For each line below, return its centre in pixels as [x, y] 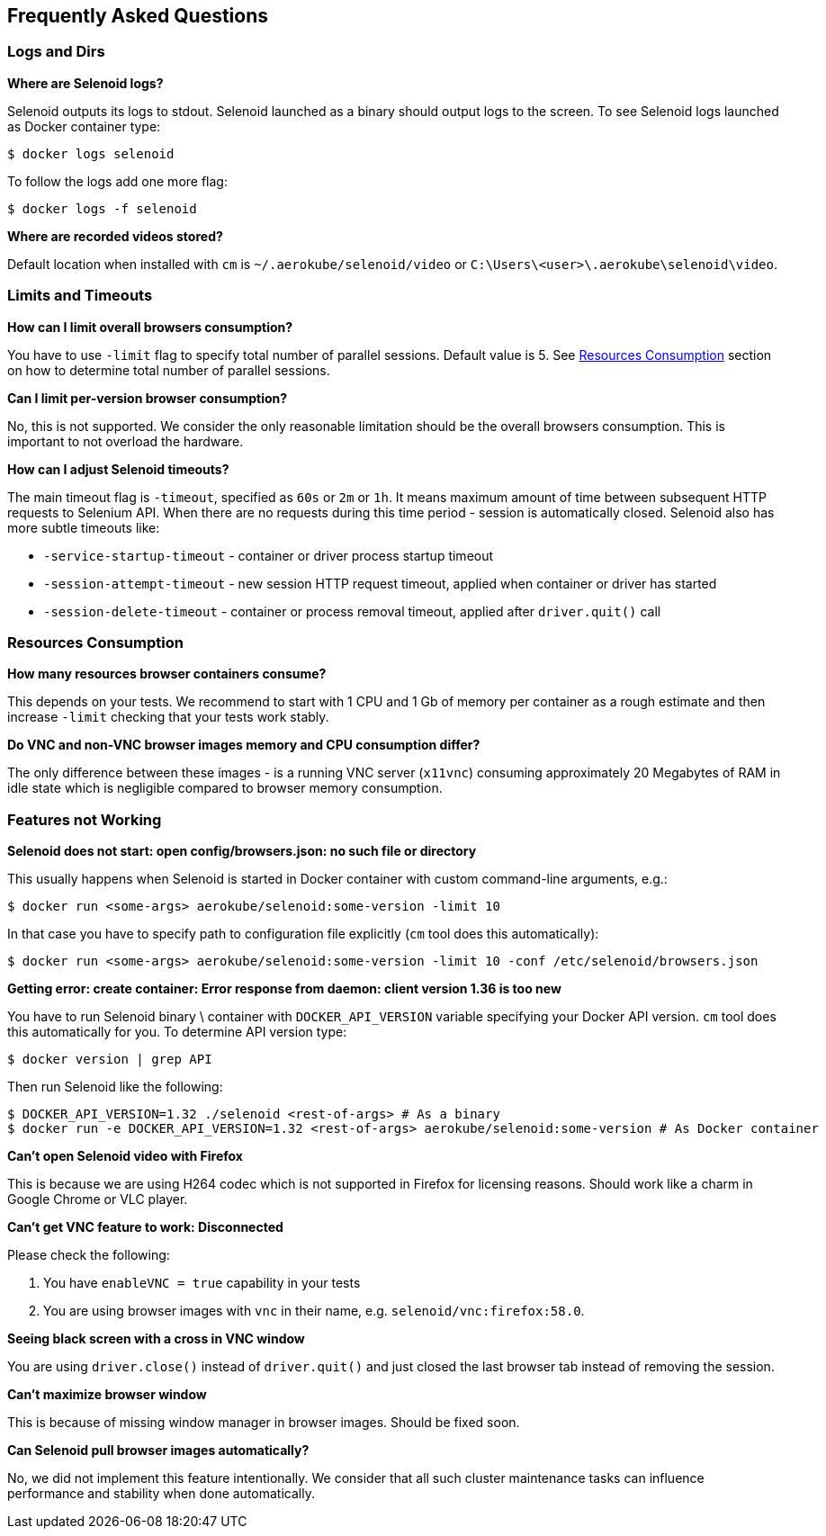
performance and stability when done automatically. [161, 1494]
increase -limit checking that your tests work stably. [168, 717]
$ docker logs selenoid [91, 153]
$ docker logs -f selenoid [102, 208]
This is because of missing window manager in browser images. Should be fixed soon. [264, 1423]
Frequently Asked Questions [138, 16]
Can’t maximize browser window [107, 1395]
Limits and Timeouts [80, 296]
